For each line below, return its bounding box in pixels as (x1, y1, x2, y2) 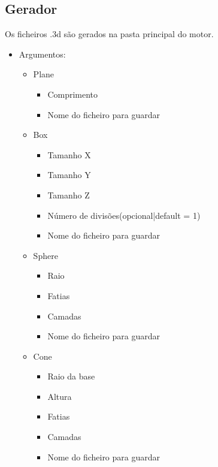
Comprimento (47, 88, 98, 100)
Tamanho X (47, 148, 91, 161)
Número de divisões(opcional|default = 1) (47, 209, 201, 221)
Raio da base (47, 370, 95, 382)
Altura (47, 390, 72, 402)
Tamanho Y (47, 168, 91, 181)
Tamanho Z (47, 188, 90, 201)
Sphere (33, 249, 58, 261)
